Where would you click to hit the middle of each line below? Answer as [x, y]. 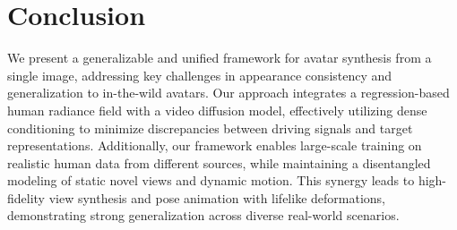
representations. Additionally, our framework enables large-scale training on [215, 145]
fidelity [26, 197]
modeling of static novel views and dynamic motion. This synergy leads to [211, 180]
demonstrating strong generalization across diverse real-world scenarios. [203, 215]
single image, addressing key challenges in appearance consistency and [200, 75]
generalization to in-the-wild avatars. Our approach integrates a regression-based [228, 93]
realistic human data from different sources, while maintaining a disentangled [219, 162]
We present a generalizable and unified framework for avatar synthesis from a [220, 58]
